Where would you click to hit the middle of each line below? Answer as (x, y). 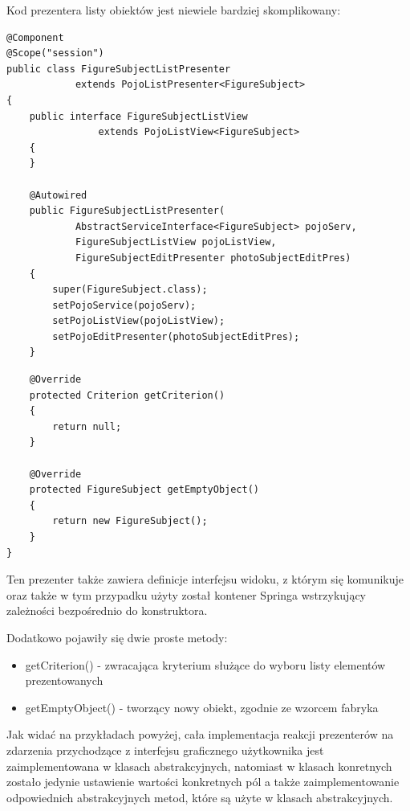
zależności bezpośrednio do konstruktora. (107, 610)
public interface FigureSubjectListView (138, 116)
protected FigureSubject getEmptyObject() (144, 490)
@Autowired (58, 195)
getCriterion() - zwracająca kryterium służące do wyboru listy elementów (205, 664)
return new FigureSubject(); (130, 521)
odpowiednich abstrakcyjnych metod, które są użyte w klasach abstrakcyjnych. (200, 797)
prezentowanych (64, 680)
